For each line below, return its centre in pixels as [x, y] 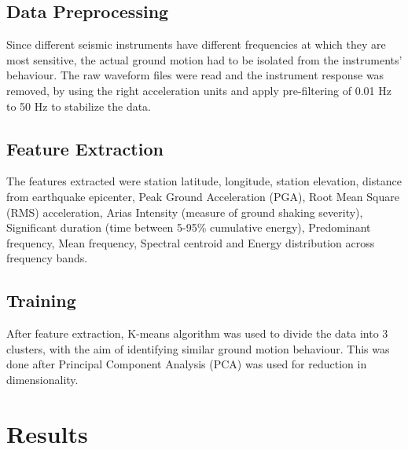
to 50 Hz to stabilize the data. [79, 106]
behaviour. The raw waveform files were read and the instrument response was [195, 75]
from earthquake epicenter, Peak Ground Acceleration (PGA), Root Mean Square [203, 196]
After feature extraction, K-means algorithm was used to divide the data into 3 [197, 333]
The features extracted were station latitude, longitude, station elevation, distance [204, 181]
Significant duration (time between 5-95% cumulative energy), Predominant [189, 227]
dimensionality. [42, 379]
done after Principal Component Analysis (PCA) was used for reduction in [187, 364]
